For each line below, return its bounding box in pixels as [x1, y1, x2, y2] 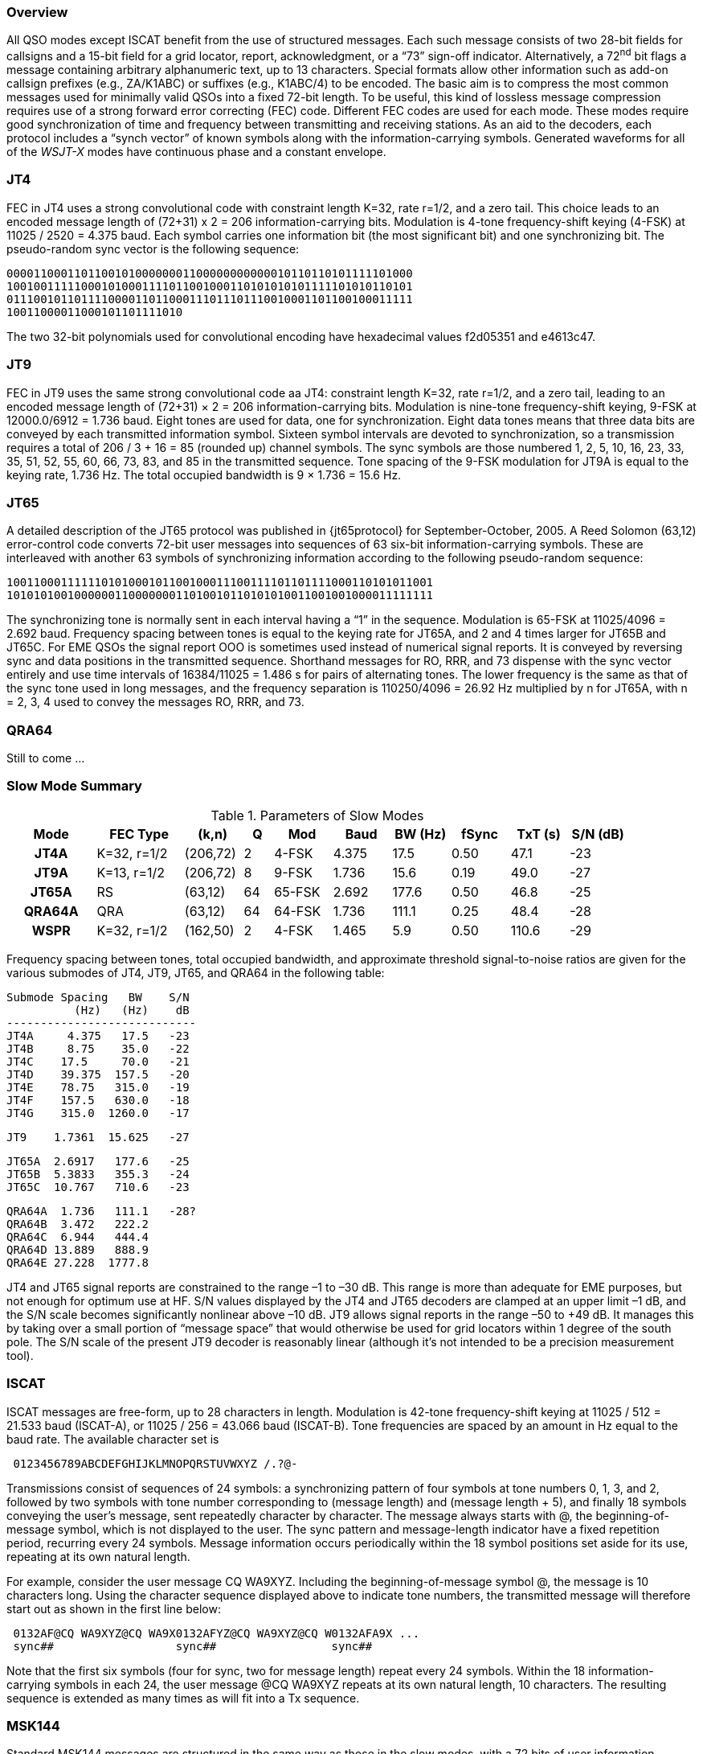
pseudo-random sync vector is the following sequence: [6, 241, 300, 256]
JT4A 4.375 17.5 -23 [6, 1029, 190, 1042]
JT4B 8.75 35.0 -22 [6, 1041, 190, 1055]
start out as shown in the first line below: [6, 1601, 221, 1616]
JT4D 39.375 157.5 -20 [6, 1067, 190, 1081]
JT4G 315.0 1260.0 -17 [6, 1106, 190, 1119]
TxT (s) [517, 825, 561, 842]
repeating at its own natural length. [6, 1549, 190, 1563]
